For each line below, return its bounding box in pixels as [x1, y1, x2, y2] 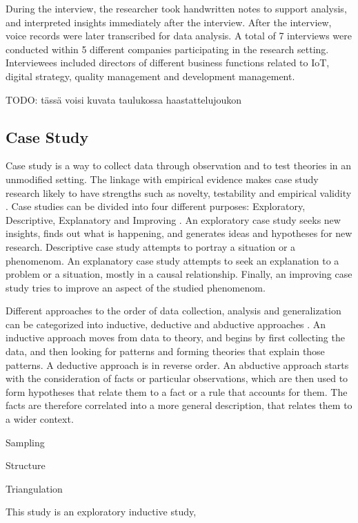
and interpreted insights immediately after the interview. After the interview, [6, 15, 332, 29]
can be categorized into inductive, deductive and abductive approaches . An [6, 316, 326, 331]
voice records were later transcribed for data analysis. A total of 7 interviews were [6, 28, 352, 43]
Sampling [6, 435, 45, 449]
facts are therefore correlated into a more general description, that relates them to [6, 398, 352, 412]
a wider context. [6, 412, 74, 426]
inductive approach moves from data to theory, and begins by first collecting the [6, 330, 345, 345]
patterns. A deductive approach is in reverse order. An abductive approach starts [6, 357, 349, 372]
